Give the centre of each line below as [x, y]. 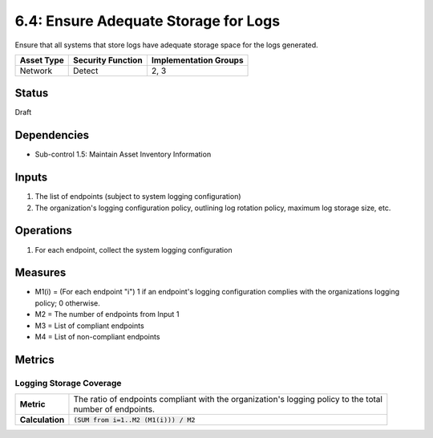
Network [36, 71]
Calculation [42, 420]
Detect [86, 71]
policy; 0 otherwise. [67, 303]
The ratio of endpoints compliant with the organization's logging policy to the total [228, 399]
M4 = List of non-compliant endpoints [97, 337]
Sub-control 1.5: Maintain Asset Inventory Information [123, 154]
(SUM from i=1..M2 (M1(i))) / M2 [134, 420]
